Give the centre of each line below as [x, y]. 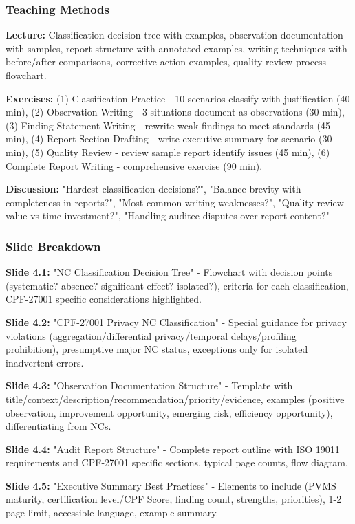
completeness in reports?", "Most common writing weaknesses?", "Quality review [175, 202]
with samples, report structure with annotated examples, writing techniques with [176, 48]
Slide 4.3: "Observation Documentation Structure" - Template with [149, 385]
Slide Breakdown [53, 246]
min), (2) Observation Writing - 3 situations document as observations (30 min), [175, 112]
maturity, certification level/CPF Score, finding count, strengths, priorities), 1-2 [174, 499]
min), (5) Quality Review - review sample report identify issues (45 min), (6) [168, 152]
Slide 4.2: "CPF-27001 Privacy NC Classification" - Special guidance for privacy [176, 321]
